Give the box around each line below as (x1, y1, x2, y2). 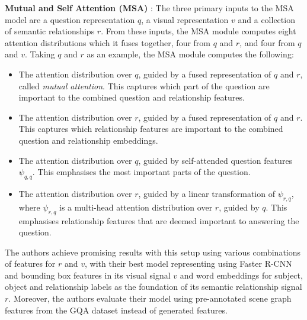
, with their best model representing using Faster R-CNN (85, 257, 292, 270)
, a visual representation (141, 13, 229, 25)
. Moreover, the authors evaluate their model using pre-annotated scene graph (8, 292, 292, 305)
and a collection (238, 13, 295, 25)
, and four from (239, 36, 295, 49)
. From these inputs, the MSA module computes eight (101, 25, 296, 37)
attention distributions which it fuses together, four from (5, 36, 211, 49)
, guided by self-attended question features (138, 154, 293, 166)
